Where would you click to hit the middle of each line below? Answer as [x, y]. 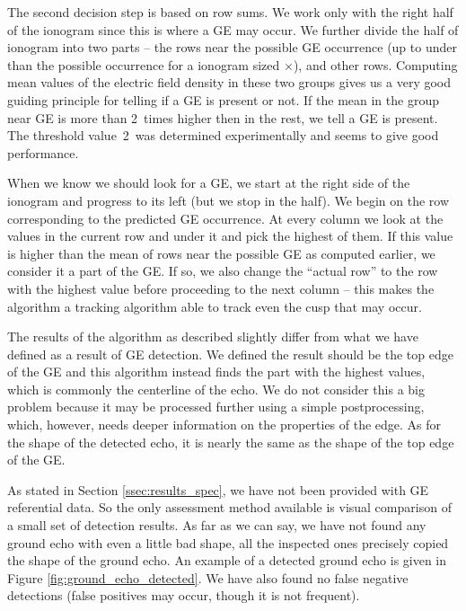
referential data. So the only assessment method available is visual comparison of [229, 507]
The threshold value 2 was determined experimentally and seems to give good [223, 135]
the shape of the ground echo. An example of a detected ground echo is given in [227, 560]
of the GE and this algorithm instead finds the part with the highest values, [216, 372]
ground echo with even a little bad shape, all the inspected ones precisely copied [228, 542]
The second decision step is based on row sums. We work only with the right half [230, 12]
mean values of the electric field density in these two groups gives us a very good [229, 82]
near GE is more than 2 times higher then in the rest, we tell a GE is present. [223, 117]
